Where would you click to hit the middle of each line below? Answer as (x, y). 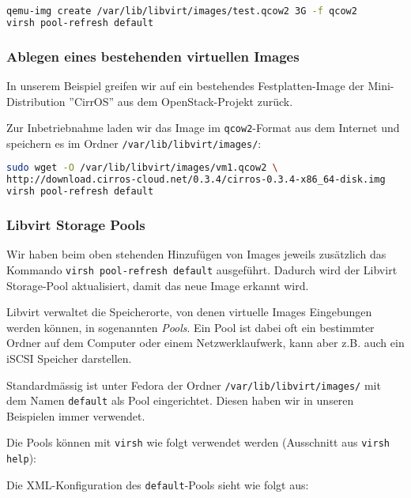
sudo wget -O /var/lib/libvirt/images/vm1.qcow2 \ (142, 168)
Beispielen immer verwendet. (76, 415)
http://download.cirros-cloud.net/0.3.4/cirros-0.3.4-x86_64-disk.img (196, 180)
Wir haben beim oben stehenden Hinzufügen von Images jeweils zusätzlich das (196, 254)
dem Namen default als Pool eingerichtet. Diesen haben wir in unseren (180, 400)
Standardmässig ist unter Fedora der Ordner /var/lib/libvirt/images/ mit (194, 385)
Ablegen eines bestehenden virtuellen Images (153, 56)
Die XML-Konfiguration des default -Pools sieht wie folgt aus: (158, 484)
